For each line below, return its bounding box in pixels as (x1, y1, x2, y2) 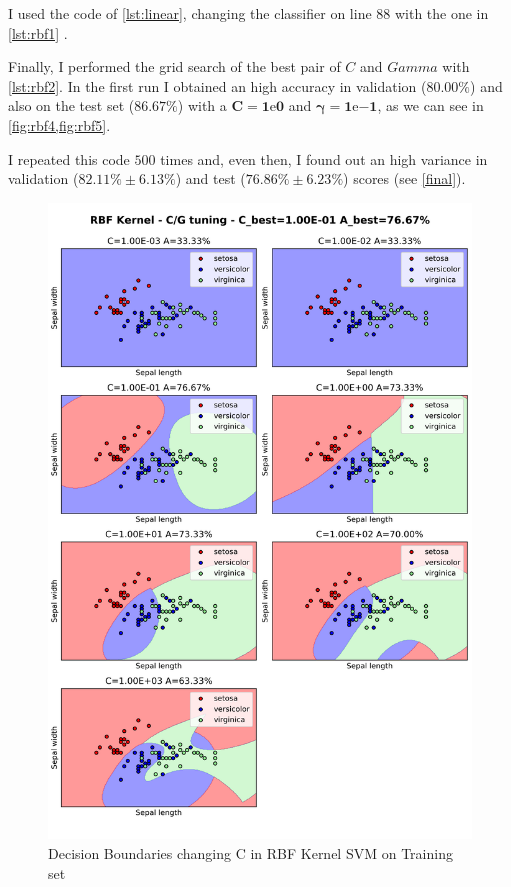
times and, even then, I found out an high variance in (160, 148, 488, 169)
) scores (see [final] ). (343, 168, 466, 189)
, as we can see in (377, 95, 484, 116)
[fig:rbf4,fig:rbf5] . (8, 114, 111, 135)
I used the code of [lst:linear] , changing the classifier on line (8, 3, 372, 23)
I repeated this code (8, 148, 130, 169)
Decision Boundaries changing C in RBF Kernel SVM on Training (48, 842, 453, 863)
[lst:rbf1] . (8, 22, 68, 43)
